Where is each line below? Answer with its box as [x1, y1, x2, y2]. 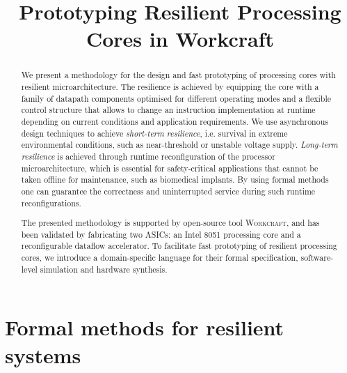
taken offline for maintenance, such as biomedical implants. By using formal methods [21, 174, 329, 185]
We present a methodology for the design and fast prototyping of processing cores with [21, 69, 336, 81]
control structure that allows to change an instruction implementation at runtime [21, 104, 316, 116]
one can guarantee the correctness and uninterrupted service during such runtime [21, 185, 316, 197]
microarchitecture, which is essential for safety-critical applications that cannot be [21, 162, 318, 174]
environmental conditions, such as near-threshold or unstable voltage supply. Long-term [21, 139, 338, 151]
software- [300, 252, 334, 264]
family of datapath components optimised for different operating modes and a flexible [21, 92, 332, 104]
